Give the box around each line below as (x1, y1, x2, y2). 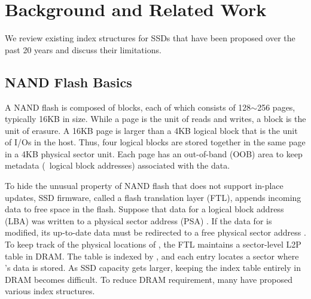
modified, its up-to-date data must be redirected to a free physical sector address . (5, 226, 306, 239)
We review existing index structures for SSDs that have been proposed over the (5, 32, 295, 44)
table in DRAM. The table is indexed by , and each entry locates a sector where (5, 249, 299, 262)
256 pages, (257, 100, 295, 113)
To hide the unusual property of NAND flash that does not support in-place (5, 179, 283, 192)
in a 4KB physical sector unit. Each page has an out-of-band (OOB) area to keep (5, 147, 303, 160)
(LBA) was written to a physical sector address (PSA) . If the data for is (5, 214, 272, 227)
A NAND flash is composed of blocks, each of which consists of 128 (5, 100, 251, 113)
